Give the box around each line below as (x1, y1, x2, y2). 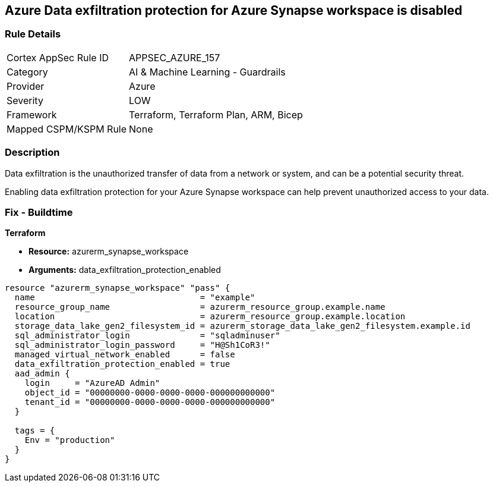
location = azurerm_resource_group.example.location (14, 312, 406, 322)
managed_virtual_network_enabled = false (14, 350, 235, 360)
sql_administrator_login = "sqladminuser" (14, 331, 280, 341)
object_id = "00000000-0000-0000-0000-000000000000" (24, 388, 276, 398)
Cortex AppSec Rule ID (7, 51, 109, 64)
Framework (7, 108, 57, 121)
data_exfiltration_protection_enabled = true (14, 359, 230, 369)
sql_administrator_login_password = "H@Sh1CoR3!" (14, 340, 270, 350)
